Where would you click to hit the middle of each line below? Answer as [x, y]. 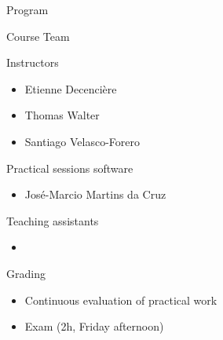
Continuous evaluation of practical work [121, 300]
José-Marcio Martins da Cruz [95, 194]
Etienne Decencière [71, 88]
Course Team [38, 36]
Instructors [33, 62]
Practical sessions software [70, 168]
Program [27, 9]
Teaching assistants [53, 220]
